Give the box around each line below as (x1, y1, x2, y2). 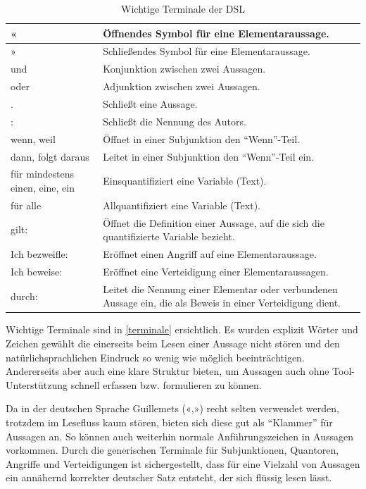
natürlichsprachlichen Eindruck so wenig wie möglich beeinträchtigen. (6, 349, 305, 364)
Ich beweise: (11, 264, 63, 278)
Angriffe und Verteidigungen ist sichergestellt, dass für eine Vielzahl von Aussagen (6, 456, 360, 471)
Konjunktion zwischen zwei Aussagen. (103, 61, 266, 76)
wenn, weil (11, 131, 56, 146)
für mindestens (11, 166, 75, 181)
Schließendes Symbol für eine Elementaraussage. (103, 44, 310, 58)
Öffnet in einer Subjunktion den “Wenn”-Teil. (103, 131, 300, 146)
